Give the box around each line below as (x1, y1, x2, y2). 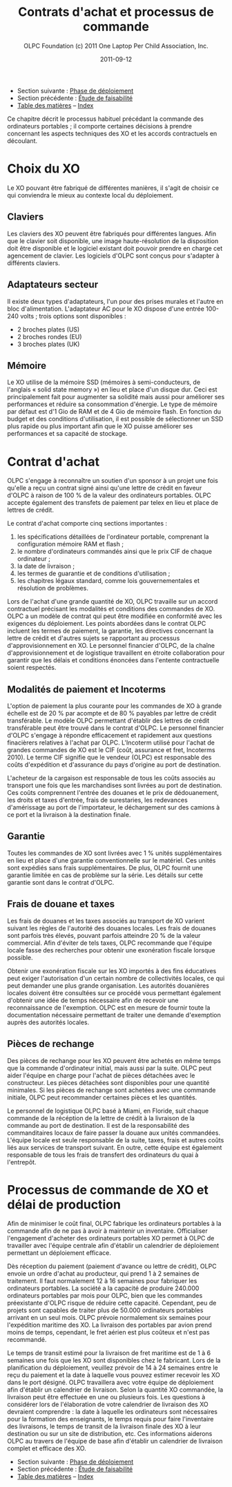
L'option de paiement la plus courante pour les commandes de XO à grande (7, 702, 222, 710)
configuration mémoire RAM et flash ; (17, 540, 124, 548)
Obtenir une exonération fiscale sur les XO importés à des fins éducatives (7, 966, 217, 975)
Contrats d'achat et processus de (18, 4, 214, 20)
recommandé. (7, 1336, 47, 1344)
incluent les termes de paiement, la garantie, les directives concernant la (7, 626, 214, 635)
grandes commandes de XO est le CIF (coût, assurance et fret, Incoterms (7, 746, 215, 754)
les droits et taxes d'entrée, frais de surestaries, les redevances (7, 796, 188, 805)
